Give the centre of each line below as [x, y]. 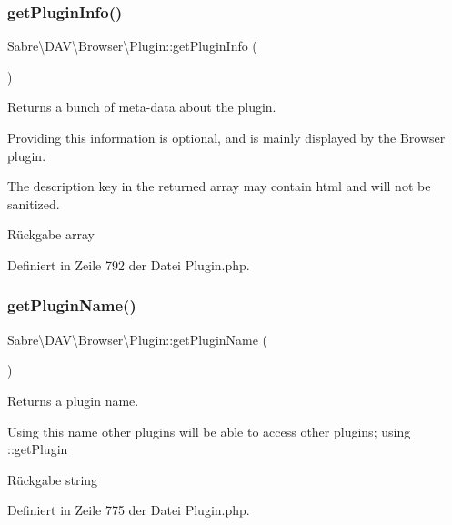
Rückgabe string [53, 479]
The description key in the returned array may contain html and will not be [219, 186]
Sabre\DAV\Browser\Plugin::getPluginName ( [138, 339]
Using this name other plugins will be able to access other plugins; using [209, 431]
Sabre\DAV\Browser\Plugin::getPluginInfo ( [132, 46]
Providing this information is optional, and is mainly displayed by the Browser [226, 137]
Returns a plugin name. [73, 400]
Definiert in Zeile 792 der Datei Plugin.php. [129, 264]
